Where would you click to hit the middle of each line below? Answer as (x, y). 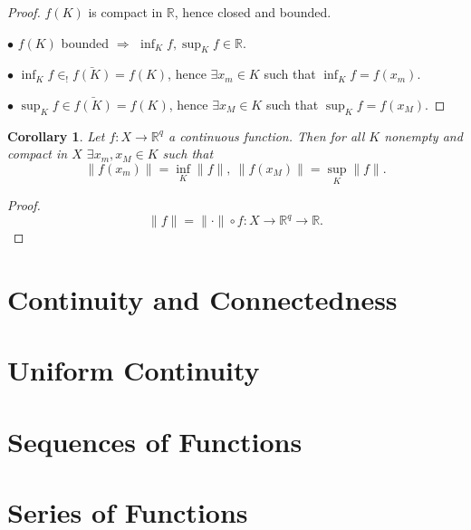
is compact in (125, 12)
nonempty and (423, 135)
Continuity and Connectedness (202, 299)
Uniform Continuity (134, 370)
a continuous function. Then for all (266, 135)
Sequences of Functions (155, 441)
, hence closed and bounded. (253, 12)
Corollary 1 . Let (56, 135)
